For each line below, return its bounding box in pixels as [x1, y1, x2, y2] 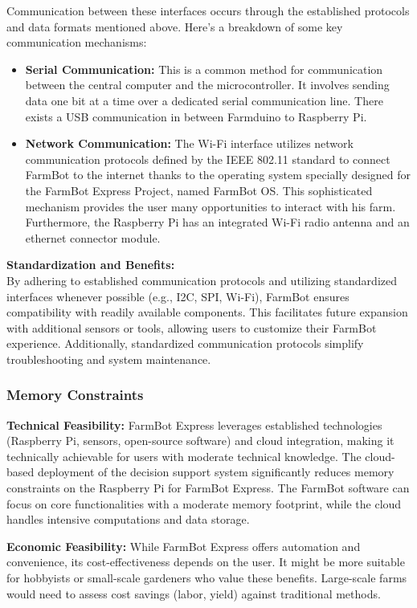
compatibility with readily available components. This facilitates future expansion [6, 304, 408, 320]
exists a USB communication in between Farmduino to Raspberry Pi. [25, 108, 367, 124]
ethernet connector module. [25, 229, 161, 246]
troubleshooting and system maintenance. [6, 350, 211, 367]
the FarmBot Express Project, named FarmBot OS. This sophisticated [25, 182, 373, 198]
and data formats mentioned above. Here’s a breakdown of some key [6, 18, 343, 35]
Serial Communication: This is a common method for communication [25, 60, 383, 77]
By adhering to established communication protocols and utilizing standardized [6, 271, 397, 288]
